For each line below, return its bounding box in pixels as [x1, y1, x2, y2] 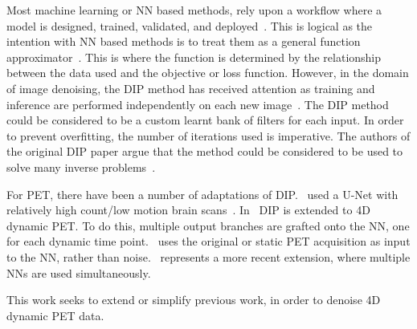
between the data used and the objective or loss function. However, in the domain [6, 64, 409, 81]
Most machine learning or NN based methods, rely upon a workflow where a [6, 2, 382, 18]
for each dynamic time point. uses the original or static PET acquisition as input [6, 233, 411, 250]
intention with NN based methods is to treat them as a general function [6, 33, 361, 50]
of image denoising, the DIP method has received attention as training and [6, 79, 375, 96]
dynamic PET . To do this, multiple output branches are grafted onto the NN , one [6, 217, 410, 234]
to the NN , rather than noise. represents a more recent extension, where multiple [6, 248, 411, 265]
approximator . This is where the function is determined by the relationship [6, 48, 382, 65]
